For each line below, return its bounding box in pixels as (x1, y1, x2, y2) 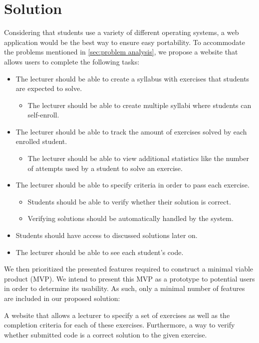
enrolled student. (15, 136, 67, 146)
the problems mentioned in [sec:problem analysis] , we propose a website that (4, 46, 238, 57)
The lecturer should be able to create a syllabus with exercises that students (15, 73, 250, 83)
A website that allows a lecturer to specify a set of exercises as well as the (4, 309, 230, 320)
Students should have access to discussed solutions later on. (15, 230, 198, 240)
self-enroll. (27, 109, 59, 120)
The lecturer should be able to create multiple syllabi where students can (27, 99, 252, 110)
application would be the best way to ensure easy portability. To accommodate (4, 36, 245, 47)
